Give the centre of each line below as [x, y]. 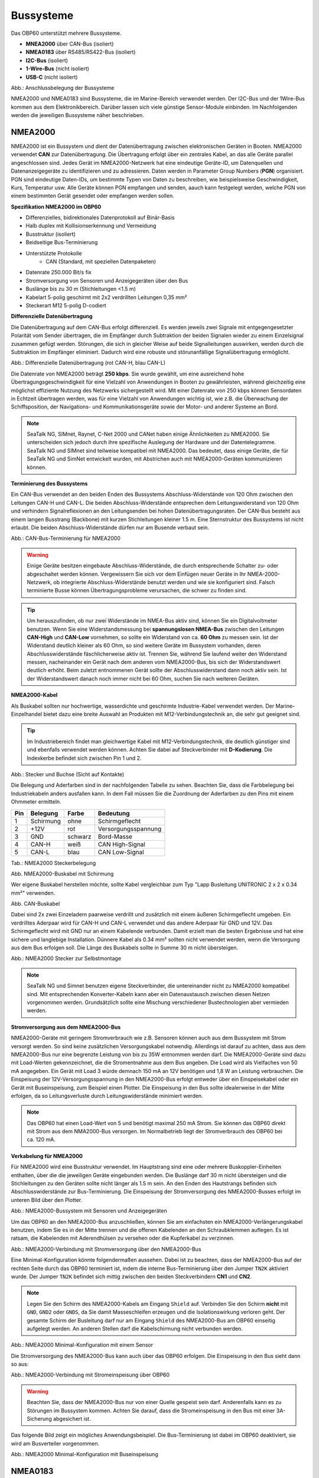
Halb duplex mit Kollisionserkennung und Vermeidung [91, 226]
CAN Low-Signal [121, 852]
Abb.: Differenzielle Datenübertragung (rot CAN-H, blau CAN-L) [88, 363]
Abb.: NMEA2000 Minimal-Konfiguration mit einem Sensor [82, 1345]
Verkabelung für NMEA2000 [47, 1156]
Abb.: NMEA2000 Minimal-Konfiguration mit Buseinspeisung [85, 1454]
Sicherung [40, 1419]
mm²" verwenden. [33, 893]
